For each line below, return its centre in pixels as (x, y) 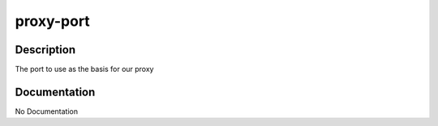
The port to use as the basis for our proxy (84, 69)
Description (45, 50)
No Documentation (47, 111)
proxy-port (53, 21)
